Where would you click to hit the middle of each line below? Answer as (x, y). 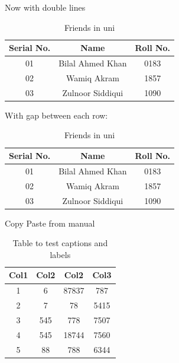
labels (60, 254)
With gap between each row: (56, 115)
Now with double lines (45, 7)
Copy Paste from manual (50, 223)
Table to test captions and (60, 243)
